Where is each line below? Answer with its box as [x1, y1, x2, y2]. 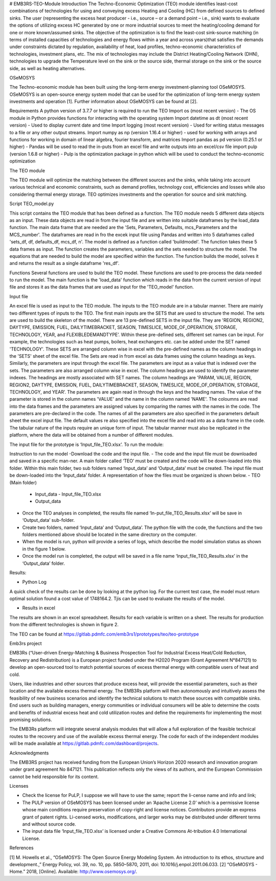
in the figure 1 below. [22, 546, 66, 552]
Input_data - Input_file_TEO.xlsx [35, 491, 102, 497]
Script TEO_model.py [9, 200, 54, 207]
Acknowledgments [9, 750, 49, 756]
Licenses [9, 783, 29, 789]
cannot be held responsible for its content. [9, 773, 99, 780]
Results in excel [22, 605, 56, 611]
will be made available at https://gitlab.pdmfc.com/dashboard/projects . [9, 741, 159, 747]
